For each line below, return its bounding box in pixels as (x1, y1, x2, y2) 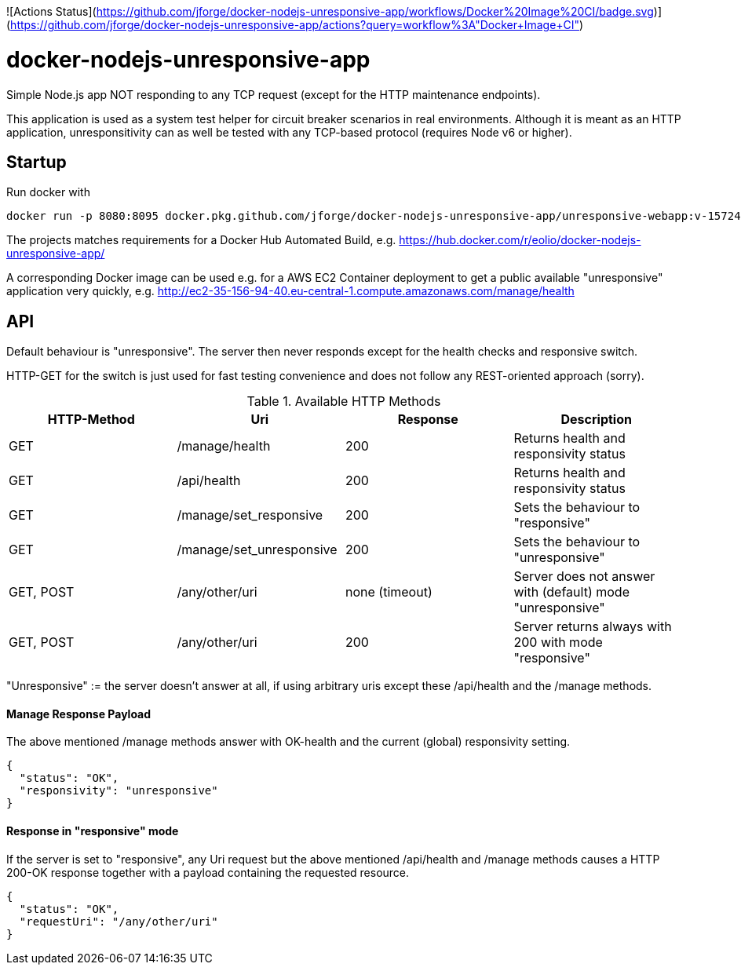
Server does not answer (513, 568, 655, 585)
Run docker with (6, 185, 90, 199)
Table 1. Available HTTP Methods (246, 393, 441, 410)
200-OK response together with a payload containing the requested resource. (6, 865, 410, 879)
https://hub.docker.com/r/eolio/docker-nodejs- (399, 233, 641, 247)
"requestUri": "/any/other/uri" (19, 914, 218, 928)
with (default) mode (513, 584, 630, 600)
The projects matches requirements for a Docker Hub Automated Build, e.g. (6, 233, 396, 247)
